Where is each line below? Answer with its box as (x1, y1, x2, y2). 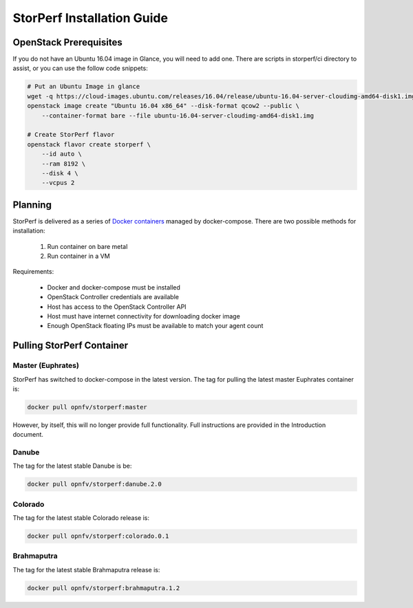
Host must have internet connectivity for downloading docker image (47, 312, 240, 320)
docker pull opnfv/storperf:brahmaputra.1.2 (27, 584, 180, 591)
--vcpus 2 (41, 179, 75, 187)
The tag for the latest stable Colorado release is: (12, 514, 150, 522)
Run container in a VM (47, 252, 110, 261)
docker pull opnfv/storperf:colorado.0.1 (27, 532, 169, 540)
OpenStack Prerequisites (12, 36, 123, 48)
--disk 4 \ (41, 169, 78, 177)
